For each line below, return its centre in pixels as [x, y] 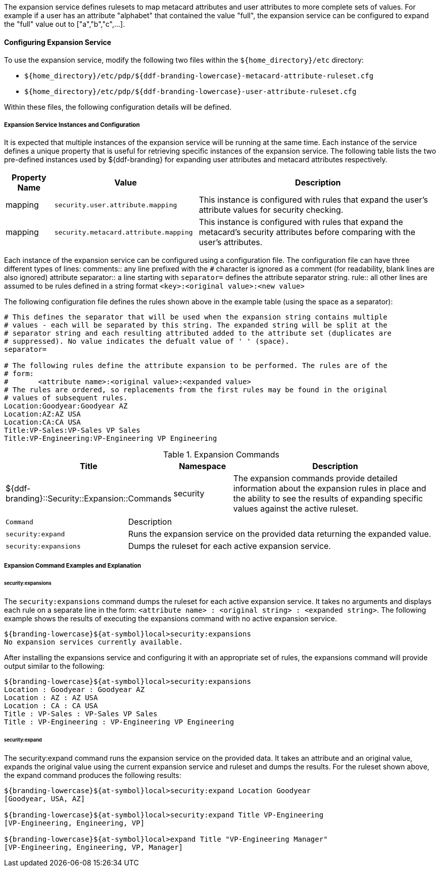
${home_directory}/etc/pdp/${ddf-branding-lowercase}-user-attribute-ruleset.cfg [190, 92]
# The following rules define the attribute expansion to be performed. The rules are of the [196, 365]
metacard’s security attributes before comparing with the [307, 232]
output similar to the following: [55, 666]
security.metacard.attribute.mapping [124, 232]
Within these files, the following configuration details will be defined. [118, 107]
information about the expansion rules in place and [330, 488]
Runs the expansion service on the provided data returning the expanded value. [280, 534]
